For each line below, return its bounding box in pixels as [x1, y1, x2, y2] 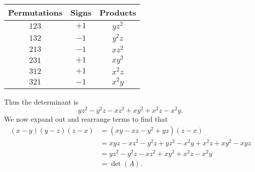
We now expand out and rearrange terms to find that [4, 114, 168, 124]
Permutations [8, 7, 63, 18]
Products [99, 7, 137, 18]
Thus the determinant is [4, 96, 78, 107]
